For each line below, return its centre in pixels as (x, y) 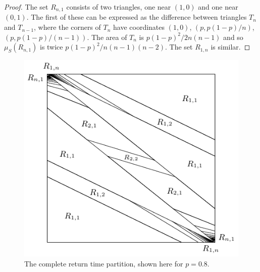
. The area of (107, 37)
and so (233, 37)
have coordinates (139, 27)
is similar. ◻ (230, 47)
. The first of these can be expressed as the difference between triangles (137, 17)
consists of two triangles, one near (119, 7)
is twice (51, 47)
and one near (218, 7)
